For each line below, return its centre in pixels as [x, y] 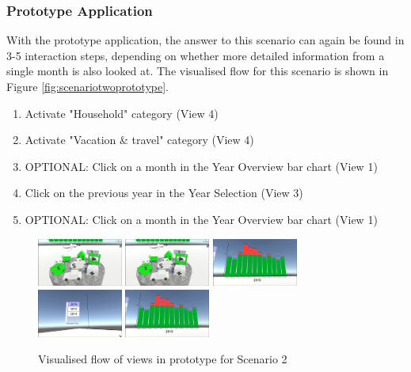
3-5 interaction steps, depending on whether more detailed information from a [196, 55]
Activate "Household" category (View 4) [122, 113]
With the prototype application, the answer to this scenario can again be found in [205, 40]
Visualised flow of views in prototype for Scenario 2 [163, 359]
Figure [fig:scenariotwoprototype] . [88, 86]
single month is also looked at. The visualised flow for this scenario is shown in [198, 71]
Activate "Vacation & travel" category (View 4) [139, 140]
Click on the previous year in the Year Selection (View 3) [164, 193]
